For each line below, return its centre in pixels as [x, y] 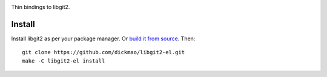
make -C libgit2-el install [64, 61]
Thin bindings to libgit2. [41, 7]
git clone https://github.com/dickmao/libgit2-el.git [103, 52]
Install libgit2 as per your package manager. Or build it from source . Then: [103, 38]
